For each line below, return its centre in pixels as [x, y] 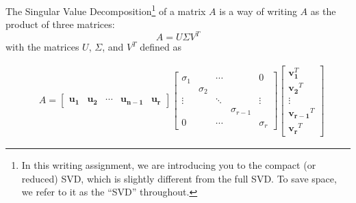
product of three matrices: [60, 24]
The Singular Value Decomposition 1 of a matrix [106, 10]
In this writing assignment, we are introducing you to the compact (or [169, 164]
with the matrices [42, 47]
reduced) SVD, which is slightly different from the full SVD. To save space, [179, 178]
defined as [161, 47]
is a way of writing [258, 11]
